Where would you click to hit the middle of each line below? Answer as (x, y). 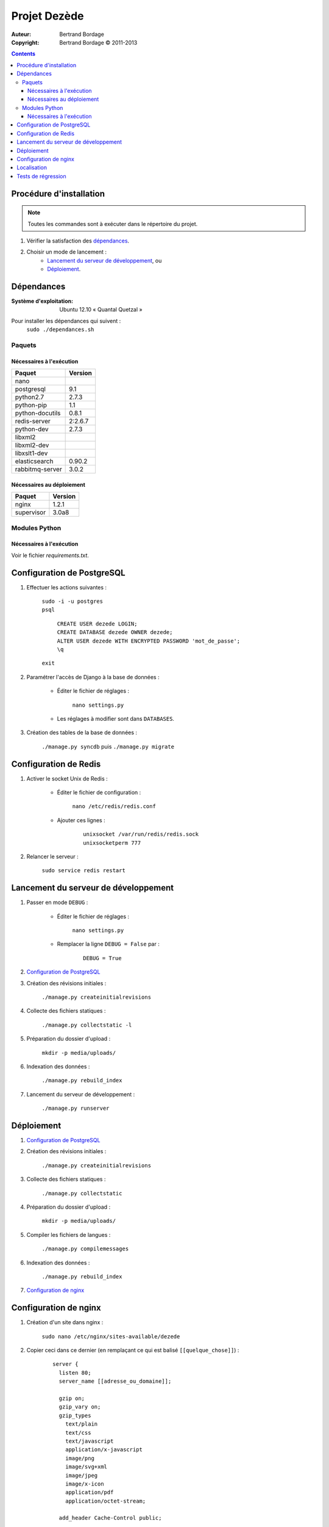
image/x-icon (84, 1484)
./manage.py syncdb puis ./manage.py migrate (108, 746)
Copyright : (25, 42)
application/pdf (89, 1492)
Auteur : (21, 34)
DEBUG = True (102, 958)
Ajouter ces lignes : (81, 820)
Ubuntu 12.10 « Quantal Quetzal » (101, 310)
